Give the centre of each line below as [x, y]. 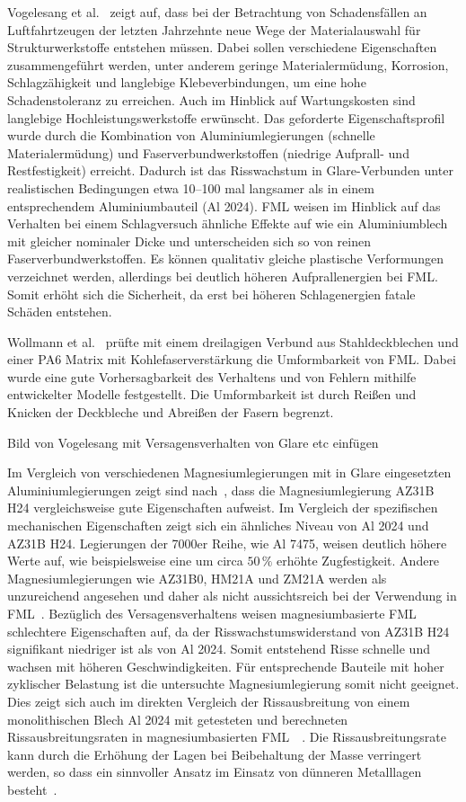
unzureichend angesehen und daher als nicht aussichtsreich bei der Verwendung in [232, 596]
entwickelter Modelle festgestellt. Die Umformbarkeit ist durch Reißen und [212, 394]
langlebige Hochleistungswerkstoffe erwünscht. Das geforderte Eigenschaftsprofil [226, 117]
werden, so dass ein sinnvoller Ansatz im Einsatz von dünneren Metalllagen [215, 772]
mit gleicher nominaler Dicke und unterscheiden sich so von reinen [189, 241]
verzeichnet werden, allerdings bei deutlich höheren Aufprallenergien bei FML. [223, 276]
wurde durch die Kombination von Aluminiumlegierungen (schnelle [191, 135]
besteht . [32, 789]
